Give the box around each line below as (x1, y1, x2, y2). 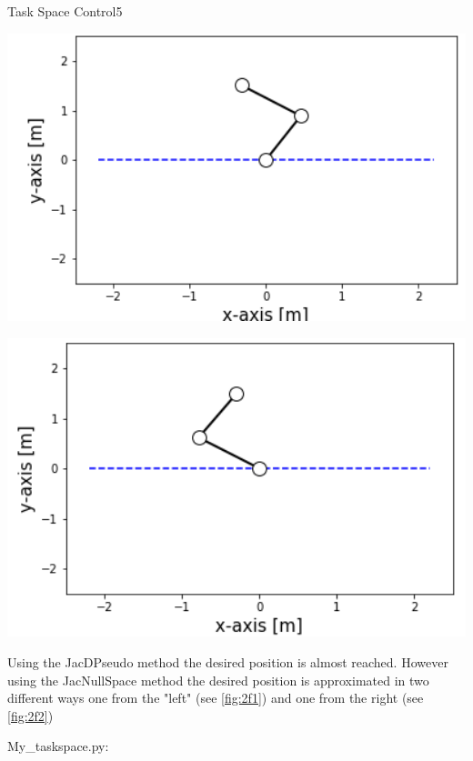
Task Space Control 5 (7, 2, 123, 20)
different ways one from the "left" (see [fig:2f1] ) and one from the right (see (7, 688, 424, 707)
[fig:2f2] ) (7, 706, 54, 725)
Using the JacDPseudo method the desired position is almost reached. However (7, 652, 448, 671)
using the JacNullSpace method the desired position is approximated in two (7, 670, 429, 689)
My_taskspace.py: (7, 736, 109, 756)
